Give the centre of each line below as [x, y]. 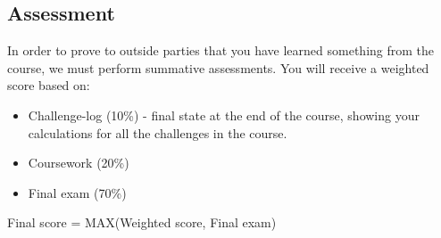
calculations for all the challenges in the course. [158, 132]
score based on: [49, 85]
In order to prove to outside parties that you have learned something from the [221, 50]
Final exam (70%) [77, 192]
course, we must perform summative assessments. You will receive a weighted [218, 67]
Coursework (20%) [79, 163]
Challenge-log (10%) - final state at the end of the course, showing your [224, 115]
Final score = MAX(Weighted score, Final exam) [142, 222]
